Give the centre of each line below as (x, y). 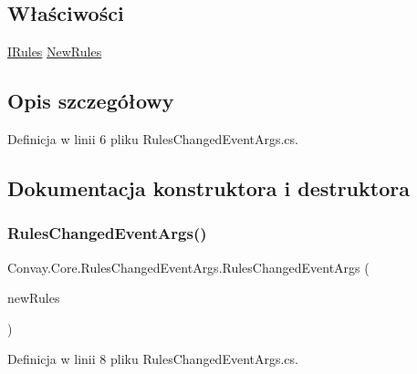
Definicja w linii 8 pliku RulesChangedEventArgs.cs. (153, 359)
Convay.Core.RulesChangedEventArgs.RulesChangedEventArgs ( (188, 267)
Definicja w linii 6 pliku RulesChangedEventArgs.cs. (153, 139)
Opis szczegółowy (91, 101)
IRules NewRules (55, 52)
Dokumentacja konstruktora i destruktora (208, 187)
